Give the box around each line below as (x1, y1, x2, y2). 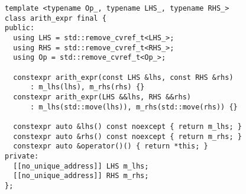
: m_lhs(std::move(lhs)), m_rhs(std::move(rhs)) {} (30, 102, 238, 111)
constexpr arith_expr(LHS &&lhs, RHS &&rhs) (13, 92, 191, 101)
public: (5, 24, 35, 33)
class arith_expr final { (5, 14, 106, 22)
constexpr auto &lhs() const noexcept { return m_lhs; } (13, 122, 242, 131)
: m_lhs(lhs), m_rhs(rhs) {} (30, 83, 145, 92)
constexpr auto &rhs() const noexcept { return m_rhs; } (13, 132, 242, 141)
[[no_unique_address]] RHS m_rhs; (13, 172, 149, 180)
